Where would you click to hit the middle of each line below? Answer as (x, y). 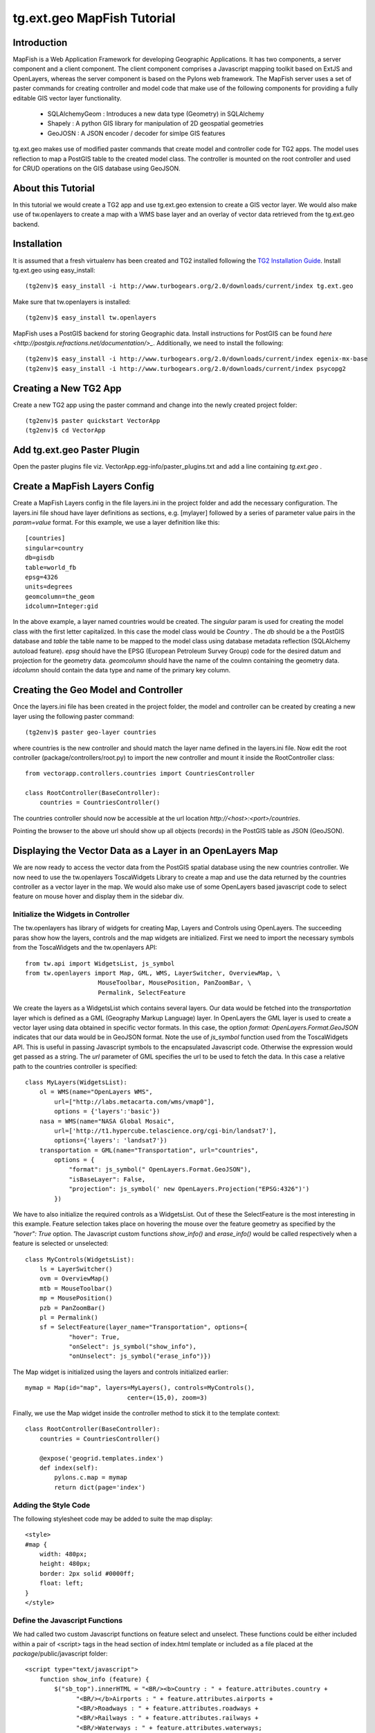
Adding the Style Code (52, 1505)
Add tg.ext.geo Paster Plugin (76, 450)
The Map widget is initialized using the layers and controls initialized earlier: (120, 1372)
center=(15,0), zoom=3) (167, 1397)
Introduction (40, 43)
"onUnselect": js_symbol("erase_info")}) (140, 1356)
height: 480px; (65, 1564)
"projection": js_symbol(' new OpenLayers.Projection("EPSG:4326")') (189, 1189)
